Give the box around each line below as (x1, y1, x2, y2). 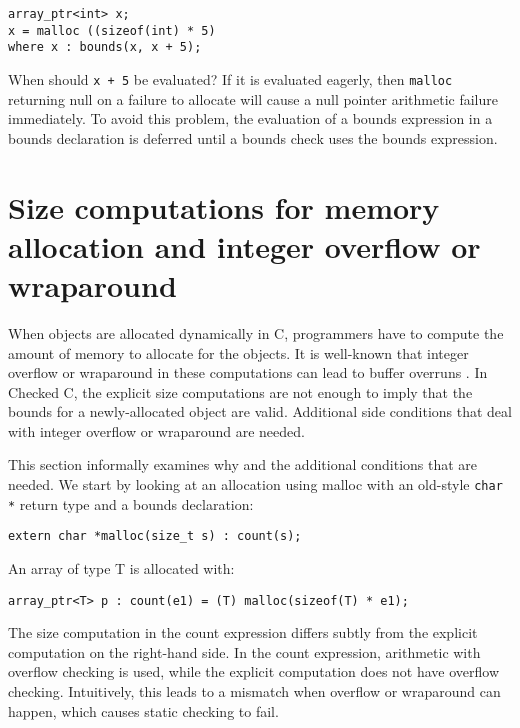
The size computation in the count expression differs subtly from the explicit (8, 622, 478, 643)
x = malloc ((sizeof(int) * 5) (8, 23, 216, 38)
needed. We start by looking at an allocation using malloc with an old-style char (8, 474, 503, 495)
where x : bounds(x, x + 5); (8, 40, 202, 55)
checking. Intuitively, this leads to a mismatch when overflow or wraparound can (8, 681, 501, 702)
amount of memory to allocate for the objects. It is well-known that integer (8, 342, 469, 363)
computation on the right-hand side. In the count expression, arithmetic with (8, 641, 481, 662)
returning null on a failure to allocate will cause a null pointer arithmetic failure (8, 88, 498, 109)
